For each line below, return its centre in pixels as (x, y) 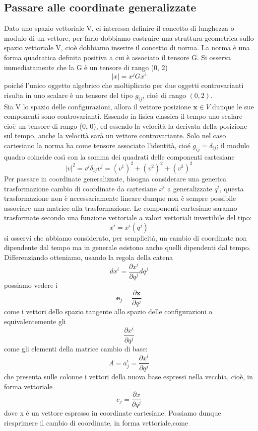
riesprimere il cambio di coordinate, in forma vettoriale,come (96, 422)
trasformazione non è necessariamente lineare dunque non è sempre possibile (120, 198)
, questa (231, 188)
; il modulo (233, 145)
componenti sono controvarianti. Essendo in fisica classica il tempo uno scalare (123, 116)
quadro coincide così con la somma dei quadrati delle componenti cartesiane (119, 156)
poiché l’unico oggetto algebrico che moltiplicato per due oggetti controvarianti (124, 85)
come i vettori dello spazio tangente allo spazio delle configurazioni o (108, 311)
